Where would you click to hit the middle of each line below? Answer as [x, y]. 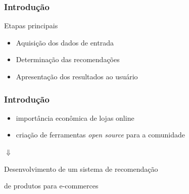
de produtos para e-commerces [51, 186]
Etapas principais [31, 26]
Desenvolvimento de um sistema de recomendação [81, 168]
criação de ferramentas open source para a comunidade [100, 135]
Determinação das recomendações [68, 59]
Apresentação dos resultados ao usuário [77, 76]
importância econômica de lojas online [75, 117]
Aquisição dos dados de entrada [65, 42]
